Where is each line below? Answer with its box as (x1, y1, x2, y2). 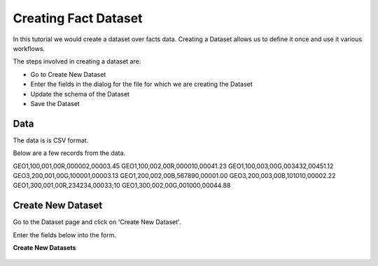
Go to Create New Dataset (30, 70, 106, 78)
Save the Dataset (30, 99, 80, 108)
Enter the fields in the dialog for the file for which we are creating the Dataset (30, 80, 253, 89)
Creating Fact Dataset (13, 10, 143, 26)
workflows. (13, 44, 45, 52)
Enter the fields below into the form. (13, 230, 117, 239)
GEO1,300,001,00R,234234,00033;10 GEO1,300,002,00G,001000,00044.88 (13, 182, 231, 190)
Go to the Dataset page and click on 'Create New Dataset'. (13, 218, 181, 226)
